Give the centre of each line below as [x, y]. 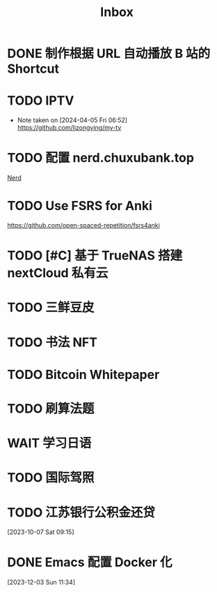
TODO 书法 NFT [52, 342]
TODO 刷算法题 [51, 408]
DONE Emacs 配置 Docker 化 [90, 562]
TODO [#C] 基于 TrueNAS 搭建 [95, 256]
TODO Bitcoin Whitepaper [83, 375]
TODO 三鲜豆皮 [51, 308]
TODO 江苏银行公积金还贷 [81, 512]
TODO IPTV [41, 101]
